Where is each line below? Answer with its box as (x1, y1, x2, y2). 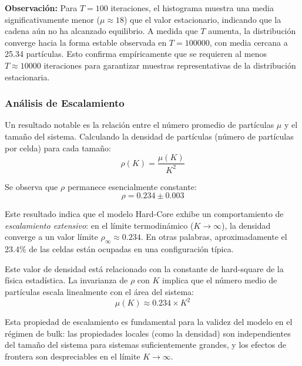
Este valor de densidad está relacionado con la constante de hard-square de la (5, 262, 284, 274)
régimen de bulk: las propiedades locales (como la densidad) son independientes (5, 327, 291, 339)
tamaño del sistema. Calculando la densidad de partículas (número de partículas (5, 130, 294, 142)
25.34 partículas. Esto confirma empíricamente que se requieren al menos (5, 48, 267, 60)
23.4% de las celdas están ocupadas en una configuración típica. (5, 243, 234, 255)
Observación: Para (5, 2, 78, 13)
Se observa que (5, 180, 58, 192)
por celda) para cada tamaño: (5, 141, 111, 154)
